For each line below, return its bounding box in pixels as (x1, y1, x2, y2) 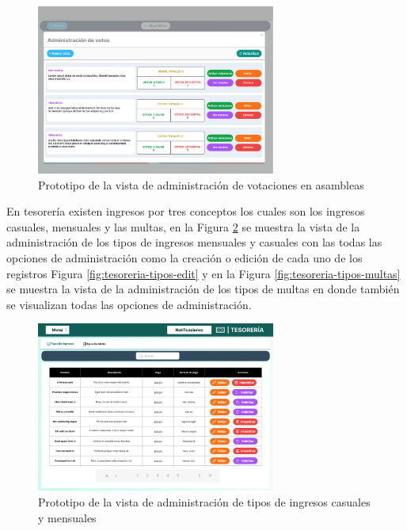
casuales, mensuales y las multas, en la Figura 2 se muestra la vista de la (6, 218, 360, 235)
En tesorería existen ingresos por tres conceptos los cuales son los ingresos (6, 203, 365, 220)
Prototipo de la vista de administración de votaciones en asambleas (38, 176, 364, 193)
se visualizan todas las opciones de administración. (6, 296, 252, 312)
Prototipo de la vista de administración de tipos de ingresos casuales (38, 493, 371, 510)
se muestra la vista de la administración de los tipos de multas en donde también (6, 281, 400, 297)
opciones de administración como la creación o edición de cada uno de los (6, 249, 363, 265)
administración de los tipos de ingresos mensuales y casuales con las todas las (6, 234, 382, 250)
